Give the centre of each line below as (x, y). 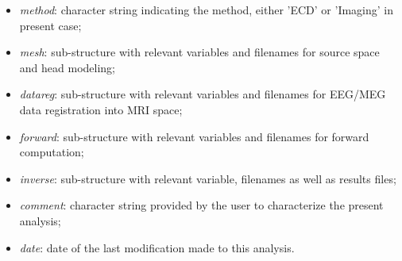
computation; (52, 152)
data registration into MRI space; (101, 109)
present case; (50, 25)
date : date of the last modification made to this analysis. (157, 247)
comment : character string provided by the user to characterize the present (201, 205)
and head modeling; (67, 67)
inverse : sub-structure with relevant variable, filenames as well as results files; (208, 178)
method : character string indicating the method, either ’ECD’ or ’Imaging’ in (207, 10)
